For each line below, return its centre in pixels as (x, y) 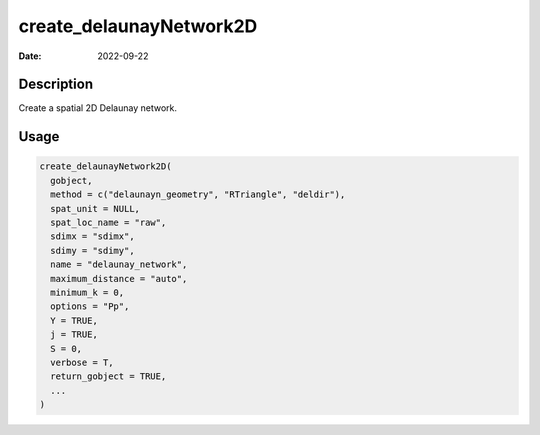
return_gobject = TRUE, (108, 376)
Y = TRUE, (74, 320)
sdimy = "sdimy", (92, 250)
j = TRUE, (74, 334)
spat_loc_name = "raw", (108, 223)
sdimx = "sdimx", (92, 236)
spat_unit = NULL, (95, 208)
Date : (30, 56)
